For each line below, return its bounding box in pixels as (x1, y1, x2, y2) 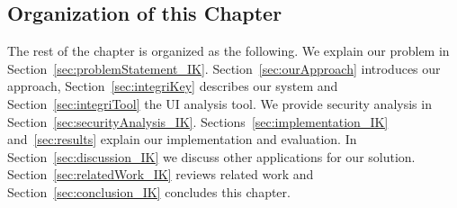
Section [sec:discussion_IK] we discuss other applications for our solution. (7, 147, 416, 166)
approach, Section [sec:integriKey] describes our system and (7, 77, 338, 95)
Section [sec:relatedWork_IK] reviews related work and (7, 165, 314, 184)
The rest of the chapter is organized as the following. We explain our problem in (7, 41, 450, 60)
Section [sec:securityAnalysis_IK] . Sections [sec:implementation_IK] (7, 112, 389, 131)
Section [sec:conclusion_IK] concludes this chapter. (7, 182, 291, 201)
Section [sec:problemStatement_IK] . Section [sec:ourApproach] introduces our (7, 59, 441, 77)
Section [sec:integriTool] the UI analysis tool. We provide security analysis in (7, 94, 432, 113)
